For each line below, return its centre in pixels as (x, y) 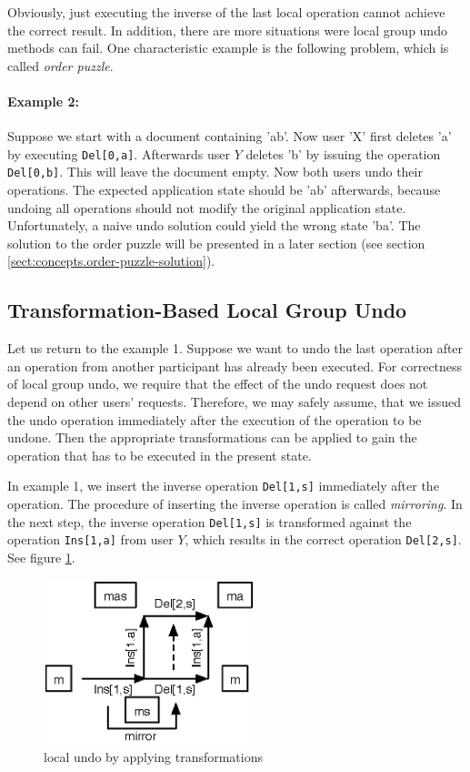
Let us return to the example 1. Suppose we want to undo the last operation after (235, 348)
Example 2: (43, 101)
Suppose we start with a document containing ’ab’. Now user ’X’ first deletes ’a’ (230, 136)
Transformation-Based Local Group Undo (207, 310)
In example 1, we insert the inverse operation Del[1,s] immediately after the (223, 486)
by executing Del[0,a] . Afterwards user (119, 153)
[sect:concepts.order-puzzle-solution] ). (111, 261)
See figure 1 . (41, 557)
